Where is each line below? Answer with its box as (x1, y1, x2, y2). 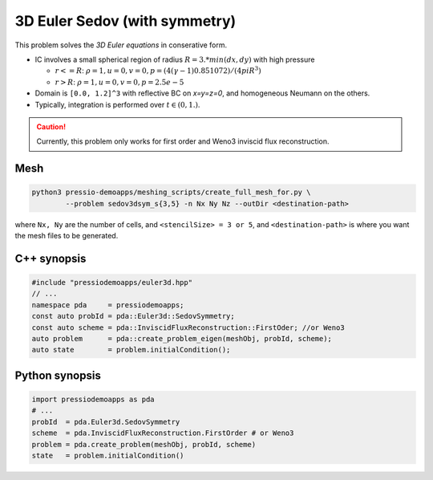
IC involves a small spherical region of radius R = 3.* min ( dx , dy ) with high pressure (34, 55, 315, 64)
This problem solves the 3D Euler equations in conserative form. (14, 40, 228, 50)
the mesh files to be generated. (14, 231, 119, 241)
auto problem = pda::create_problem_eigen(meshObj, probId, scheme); (31, 334, 333, 343)
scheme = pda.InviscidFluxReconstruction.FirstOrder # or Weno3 (31, 429, 294, 437)
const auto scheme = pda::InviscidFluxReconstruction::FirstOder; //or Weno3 (31, 323, 345, 332)
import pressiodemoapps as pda (31, 394, 156, 404)
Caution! (36, 121, 67, 132)
